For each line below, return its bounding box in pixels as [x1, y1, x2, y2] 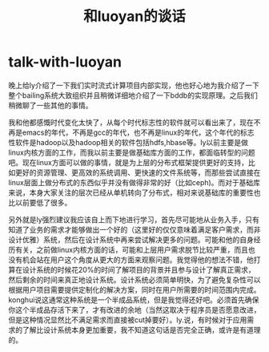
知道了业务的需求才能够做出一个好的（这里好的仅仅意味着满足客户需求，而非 [8, 225, 261, 234]
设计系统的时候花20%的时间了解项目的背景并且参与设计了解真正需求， [22, 265, 256, 274]
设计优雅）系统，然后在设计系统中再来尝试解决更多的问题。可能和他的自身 [8, 234, 254, 245]
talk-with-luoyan [8, 53, 122, 71]
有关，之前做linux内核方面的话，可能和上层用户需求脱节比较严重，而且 [14, 245, 248, 254]
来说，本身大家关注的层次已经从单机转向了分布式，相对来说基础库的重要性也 [8, 188, 261, 197]
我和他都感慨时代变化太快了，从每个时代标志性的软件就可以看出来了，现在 [8, 117, 254, 127]
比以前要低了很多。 [8, 197, 72, 207]
